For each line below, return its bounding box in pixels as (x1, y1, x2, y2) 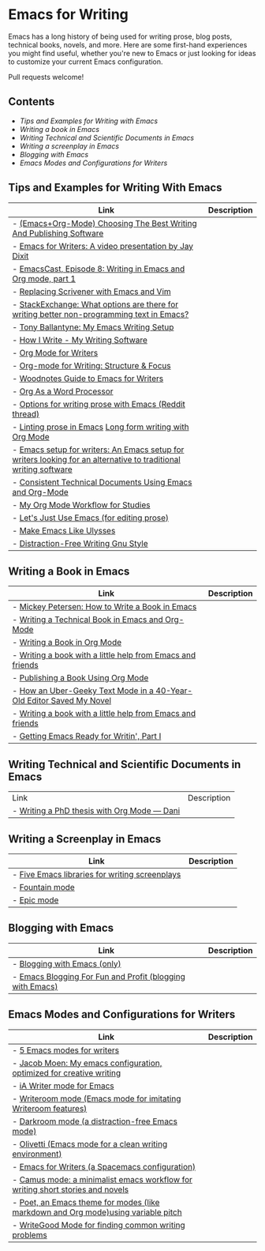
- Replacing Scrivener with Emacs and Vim (12, 286, 171, 297)
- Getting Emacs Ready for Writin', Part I (12, 731, 162, 742)
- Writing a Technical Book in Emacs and (12, 614, 163, 625)
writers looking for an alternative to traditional (12, 454, 181, 465)
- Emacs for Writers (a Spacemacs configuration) (12, 1161, 196, 1172)
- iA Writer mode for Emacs (12, 1080, 114, 1091)
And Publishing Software (12, 228, 104, 239)
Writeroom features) (12, 1102, 88, 1113)
